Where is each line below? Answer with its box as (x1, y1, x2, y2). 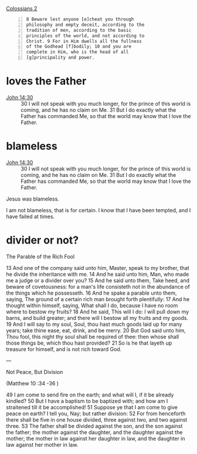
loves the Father (6, 75, 87, 88)
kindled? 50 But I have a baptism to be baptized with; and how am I (6, 397, 168, 405)
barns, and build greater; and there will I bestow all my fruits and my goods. (6, 314, 189, 321)
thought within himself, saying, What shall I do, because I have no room (6, 302, 178, 309)
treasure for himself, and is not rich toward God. (6, 345, 122, 352)
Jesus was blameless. (6, 195, 60, 202)
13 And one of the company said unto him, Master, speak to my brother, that (6, 264, 189, 271)
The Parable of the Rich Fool (6, 253, 75, 260)
